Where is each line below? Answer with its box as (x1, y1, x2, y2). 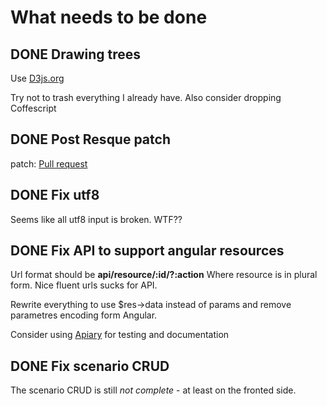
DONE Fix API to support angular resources (10, 242, 285, 260)
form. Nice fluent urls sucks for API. (10, 279, 158, 291)
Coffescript (10, 102, 57, 114)
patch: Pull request (10, 157, 88, 170)
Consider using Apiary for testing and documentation (10, 329, 230, 341)
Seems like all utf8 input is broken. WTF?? (10, 213, 183, 225)
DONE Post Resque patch (10, 131, 171, 148)
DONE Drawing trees (10, 46, 142, 63)
